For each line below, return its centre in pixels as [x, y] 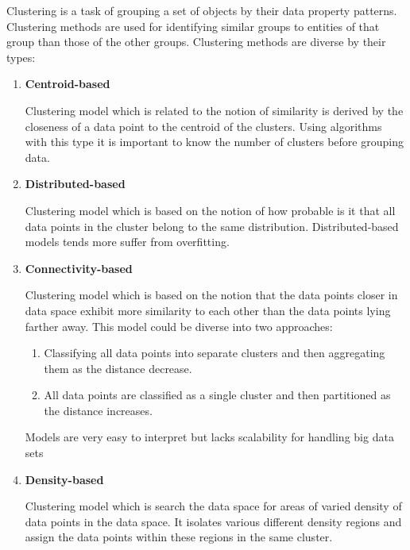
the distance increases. [98, 410]
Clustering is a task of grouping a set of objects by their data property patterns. [202, 10]
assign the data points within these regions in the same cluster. [179, 537]
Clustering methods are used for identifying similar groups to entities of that [193, 26]
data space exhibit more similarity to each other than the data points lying [208, 310]
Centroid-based [68, 84]
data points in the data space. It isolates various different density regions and [213, 521]
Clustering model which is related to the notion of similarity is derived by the [214, 110]
